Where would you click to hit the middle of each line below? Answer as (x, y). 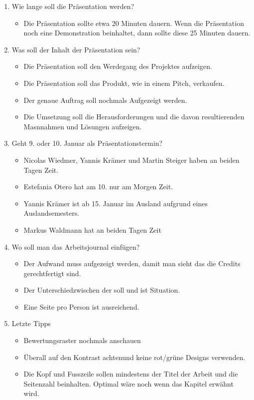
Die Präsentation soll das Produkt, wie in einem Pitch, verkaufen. (124, 83)
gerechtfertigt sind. (52, 273)
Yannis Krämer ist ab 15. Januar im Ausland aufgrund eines (116, 203)
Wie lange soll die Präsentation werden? (73, 6)
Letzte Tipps (31, 323)
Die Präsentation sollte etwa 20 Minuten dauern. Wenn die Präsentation (134, 23)
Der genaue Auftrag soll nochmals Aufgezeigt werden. (105, 100)
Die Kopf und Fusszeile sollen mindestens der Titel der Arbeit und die (131, 374)
